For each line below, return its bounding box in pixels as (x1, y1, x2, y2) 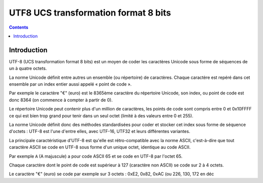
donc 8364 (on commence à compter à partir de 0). (9, 97, 113, 103)
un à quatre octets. (9, 66, 47, 72)
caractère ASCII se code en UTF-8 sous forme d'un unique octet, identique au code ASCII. (9, 144, 191, 150)
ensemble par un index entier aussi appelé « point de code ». (9, 81, 132, 87)
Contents (9, 24, 29, 30)
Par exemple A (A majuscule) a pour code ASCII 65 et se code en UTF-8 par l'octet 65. (9, 153, 183, 159)
